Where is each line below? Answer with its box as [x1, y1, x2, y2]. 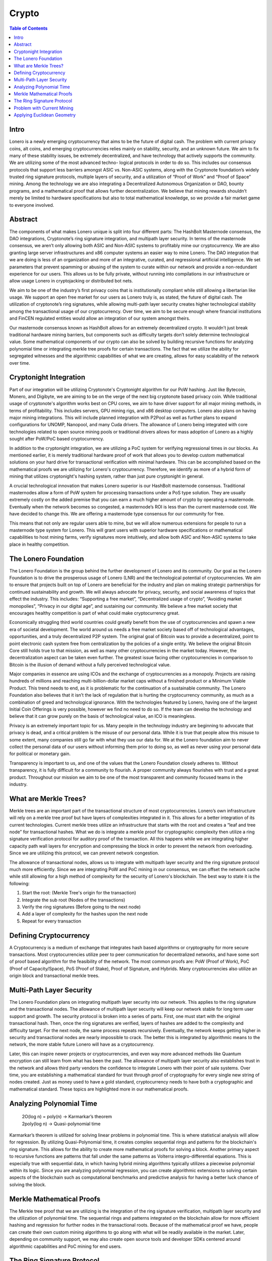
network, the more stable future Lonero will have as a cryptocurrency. [9, 1042, 155, 1048]
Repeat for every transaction [22, 918, 82, 924]
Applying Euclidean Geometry [14, 112, 76, 118]
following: [9, 880, 30, 886]
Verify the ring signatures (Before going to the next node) [22, 903, 141, 910]
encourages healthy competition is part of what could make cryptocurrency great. [9, 610, 180, 616]
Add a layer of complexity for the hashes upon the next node [22, 911, 148, 917]
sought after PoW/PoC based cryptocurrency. [9, 436, 104, 442]
